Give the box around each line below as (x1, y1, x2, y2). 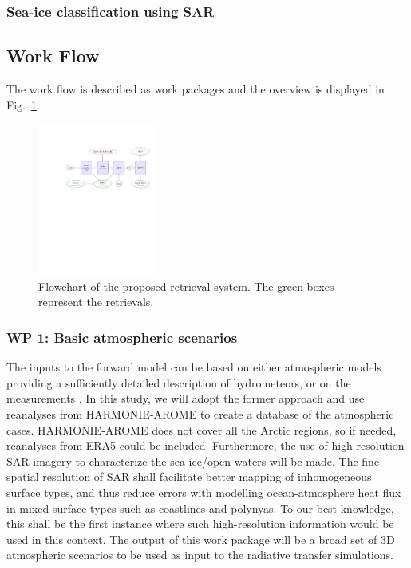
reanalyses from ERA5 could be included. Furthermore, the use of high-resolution (6, 437, 405, 454)
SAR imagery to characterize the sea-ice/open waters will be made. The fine (6, 452, 380, 469)
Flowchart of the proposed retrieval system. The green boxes (38, 277, 334, 294)
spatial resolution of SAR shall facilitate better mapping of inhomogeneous (6, 468, 372, 485)
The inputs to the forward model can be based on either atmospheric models (6, 359, 381, 375)
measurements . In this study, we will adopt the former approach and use (6, 390, 365, 407)
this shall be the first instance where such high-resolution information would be (6, 515, 394, 532)
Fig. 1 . (6, 96, 40, 113)
